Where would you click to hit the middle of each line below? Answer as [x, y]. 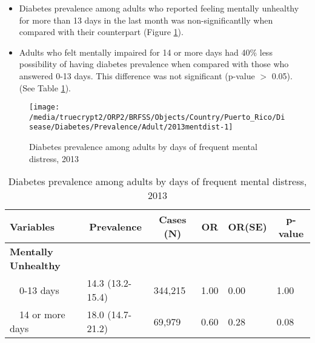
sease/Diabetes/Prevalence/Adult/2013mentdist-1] [131, 127]
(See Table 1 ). [45, 87]
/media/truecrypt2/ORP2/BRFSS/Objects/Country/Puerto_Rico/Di [157, 117]
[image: [45, 107]
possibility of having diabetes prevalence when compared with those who [154, 64]
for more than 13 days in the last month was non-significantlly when [146, 20]
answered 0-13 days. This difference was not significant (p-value [137, 75]
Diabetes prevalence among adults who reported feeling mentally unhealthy [159, 8]
